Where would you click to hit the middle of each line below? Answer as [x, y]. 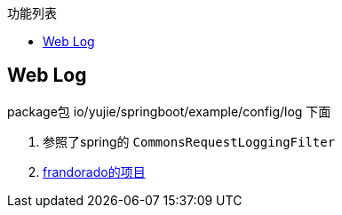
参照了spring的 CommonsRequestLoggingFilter [189, 141]
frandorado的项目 [94, 171]
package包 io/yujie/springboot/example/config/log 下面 [169, 111]
